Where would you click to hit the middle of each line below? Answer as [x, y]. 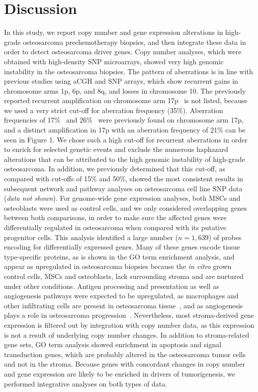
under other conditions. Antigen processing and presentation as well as [112, 286]
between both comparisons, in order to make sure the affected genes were [115, 217]
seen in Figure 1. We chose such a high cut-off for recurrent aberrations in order [126, 139]
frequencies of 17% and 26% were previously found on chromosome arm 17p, [124, 120]
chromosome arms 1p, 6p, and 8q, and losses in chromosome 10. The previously [125, 90]
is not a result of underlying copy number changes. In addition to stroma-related [127, 334]
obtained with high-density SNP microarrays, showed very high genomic [114, 61]
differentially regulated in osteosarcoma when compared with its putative [115, 227]
